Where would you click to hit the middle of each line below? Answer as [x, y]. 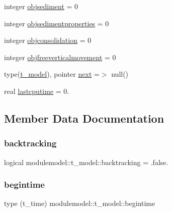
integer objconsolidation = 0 [48, 40]
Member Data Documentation [84, 118]
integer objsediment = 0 [41, 6]
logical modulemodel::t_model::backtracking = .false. [86, 162]
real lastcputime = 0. [37, 91]
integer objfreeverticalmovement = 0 [60, 57]
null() [120, 74]
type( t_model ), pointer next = [52, 74]
